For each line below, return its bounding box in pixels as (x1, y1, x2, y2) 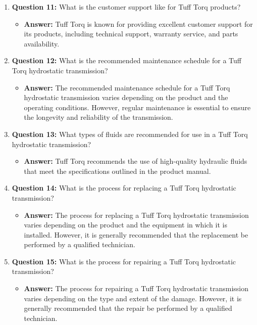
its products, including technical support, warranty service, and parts (24, 28, 238, 39)
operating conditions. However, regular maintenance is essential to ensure (24, 102, 251, 112)
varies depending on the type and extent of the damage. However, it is (24, 293, 242, 303)
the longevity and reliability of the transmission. (24, 112, 173, 122)
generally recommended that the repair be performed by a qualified (24, 303, 232, 313)
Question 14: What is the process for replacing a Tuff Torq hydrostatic (12, 182, 236, 193)
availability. (24, 38, 60, 49)
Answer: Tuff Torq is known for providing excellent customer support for (24, 18, 253, 29)
